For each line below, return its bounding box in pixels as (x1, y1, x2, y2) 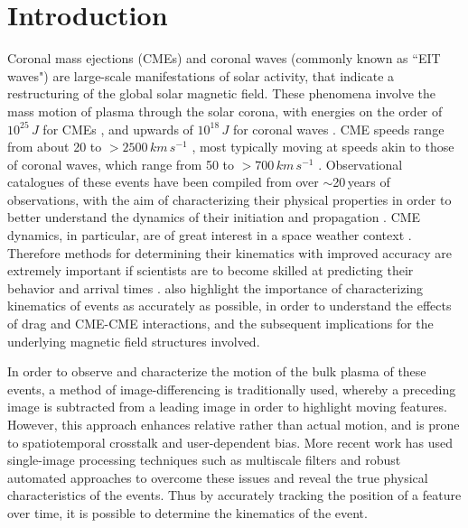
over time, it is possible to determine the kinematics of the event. (7, 503, 368, 522)
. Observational (318, 154, 403, 173)
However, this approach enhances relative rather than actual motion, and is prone (7, 415, 460, 433)
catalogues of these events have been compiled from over (7, 172, 319, 191)
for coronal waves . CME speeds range (232, 119, 445, 138)
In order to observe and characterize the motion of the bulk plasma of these (7, 362, 426, 381)
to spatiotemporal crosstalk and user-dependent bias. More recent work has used (7, 432, 454, 451)
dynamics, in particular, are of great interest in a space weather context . (7, 226, 412, 245)
